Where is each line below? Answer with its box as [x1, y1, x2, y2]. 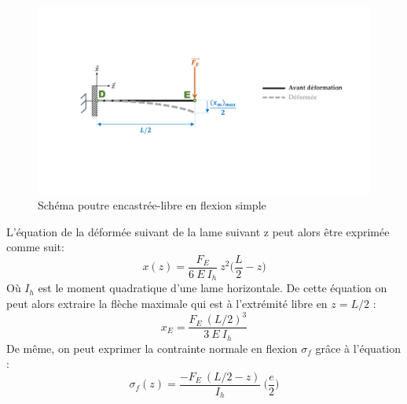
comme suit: [6, 239, 64, 255]
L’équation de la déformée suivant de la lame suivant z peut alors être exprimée [6, 223, 390, 239]
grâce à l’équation [315, 339, 401, 356]
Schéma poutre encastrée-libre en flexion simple [38, 197, 266, 213]
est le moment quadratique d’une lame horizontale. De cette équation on [38, 280, 387, 296]
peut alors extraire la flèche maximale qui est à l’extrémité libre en [6, 295, 328, 311]
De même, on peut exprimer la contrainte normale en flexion [6, 339, 298, 356]
